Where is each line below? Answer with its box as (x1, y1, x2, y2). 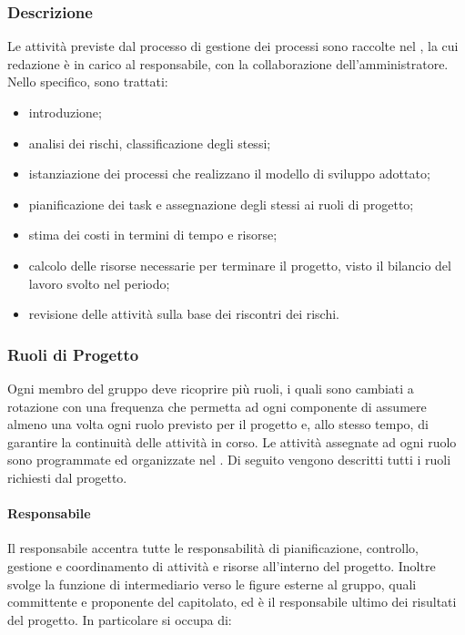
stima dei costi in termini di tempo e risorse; (28, 225, 278, 244)
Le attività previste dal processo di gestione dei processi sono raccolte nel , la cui (7, 36, 459, 56)
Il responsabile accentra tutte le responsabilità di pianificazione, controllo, (7, 538, 419, 558)
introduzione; (28, 103, 102, 121)
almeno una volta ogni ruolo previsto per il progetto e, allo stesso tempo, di (7, 415, 429, 434)
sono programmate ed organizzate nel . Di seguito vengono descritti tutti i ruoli (7, 450, 451, 469)
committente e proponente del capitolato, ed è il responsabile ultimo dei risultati (7, 592, 457, 611)
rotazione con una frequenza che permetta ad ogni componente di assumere (7, 396, 427, 415)
